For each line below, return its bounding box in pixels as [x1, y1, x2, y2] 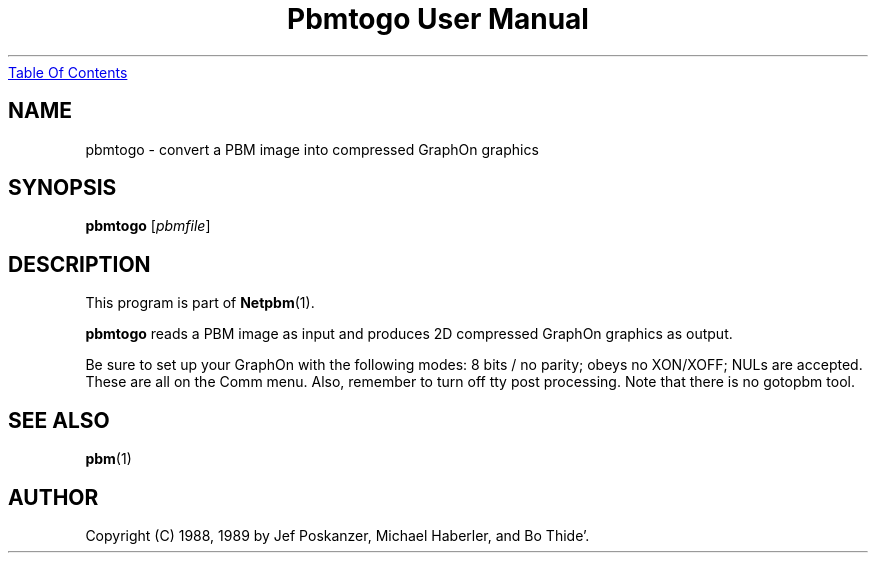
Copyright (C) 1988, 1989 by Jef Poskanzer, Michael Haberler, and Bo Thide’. [85, 526, 590, 544]
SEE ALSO [8, 407, 110, 433]
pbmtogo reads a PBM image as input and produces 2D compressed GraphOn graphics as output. [85, 325, 733, 343]
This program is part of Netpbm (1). [85, 294, 315, 312]
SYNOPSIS [8, 175, 117, 201]
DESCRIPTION [8, 251, 151, 277]
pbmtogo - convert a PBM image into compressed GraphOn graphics [85, 140, 539, 158]
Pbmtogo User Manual [287, 2, 589, 36]
